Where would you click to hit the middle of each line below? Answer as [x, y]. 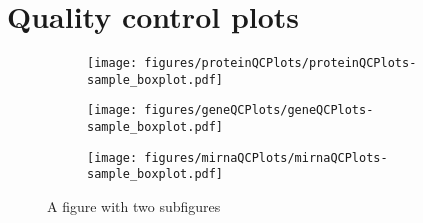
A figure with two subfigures [134, 206]
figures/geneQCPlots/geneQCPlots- [259, 110]
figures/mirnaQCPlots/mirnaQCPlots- [266, 157]
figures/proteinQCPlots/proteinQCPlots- [280, 63]
